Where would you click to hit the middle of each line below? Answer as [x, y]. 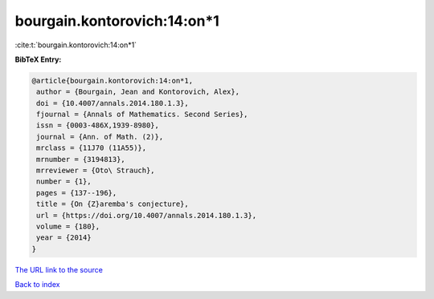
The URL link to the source [59, 269]
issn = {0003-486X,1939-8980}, [98, 125]
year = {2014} [64, 238]
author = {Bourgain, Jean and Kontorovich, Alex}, [138, 92]
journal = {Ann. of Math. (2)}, [100, 137]
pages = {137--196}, [77, 193]
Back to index [37, 285]
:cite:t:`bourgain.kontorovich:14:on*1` [76, 45]
